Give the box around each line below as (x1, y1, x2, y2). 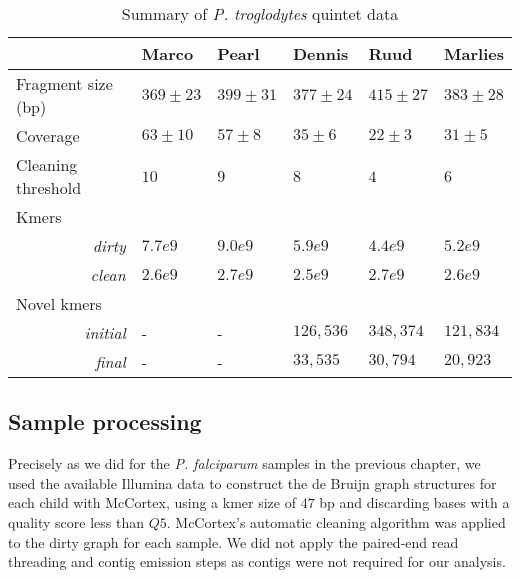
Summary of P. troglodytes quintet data (121, 2, 399, 25)
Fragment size (16, 72, 113, 95)
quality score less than (8, 511, 144, 532)
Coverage (16, 124, 80, 147)
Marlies (444, 42, 504, 65)
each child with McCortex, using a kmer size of (8, 492, 296, 513)
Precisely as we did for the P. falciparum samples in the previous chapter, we (8, 453, 481, 474)
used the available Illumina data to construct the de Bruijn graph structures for (8, 472, 497, 493)
